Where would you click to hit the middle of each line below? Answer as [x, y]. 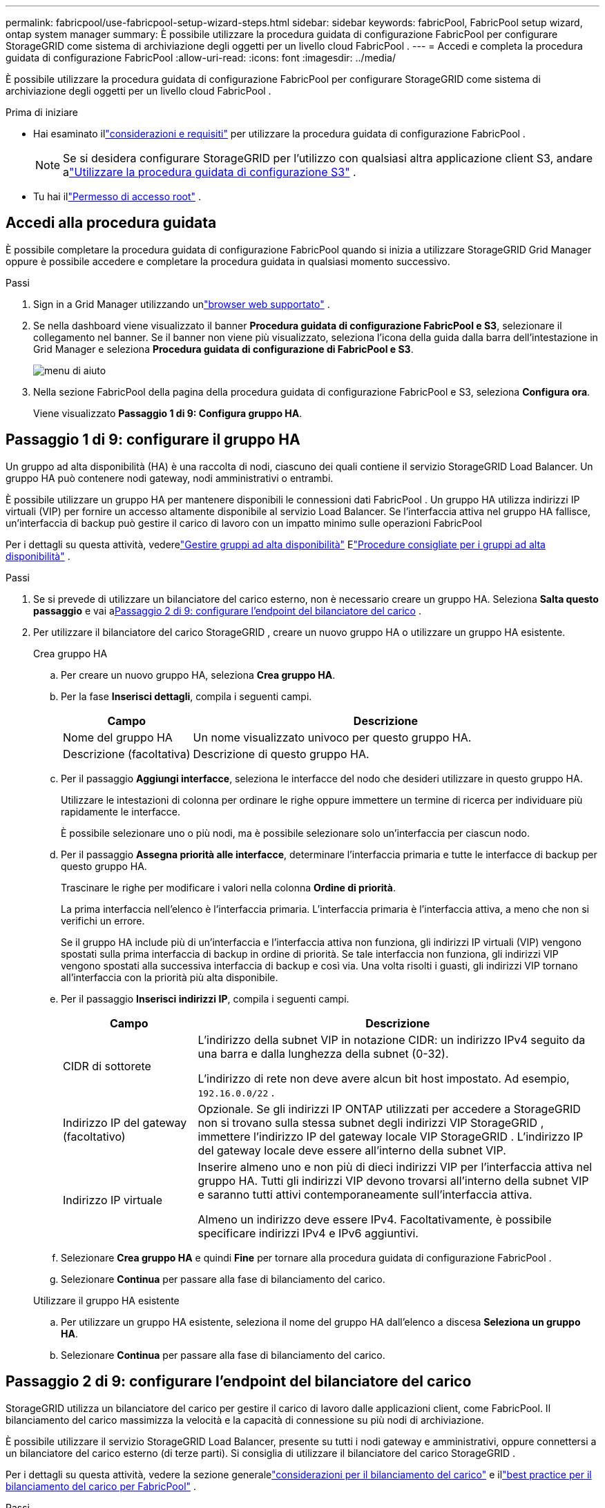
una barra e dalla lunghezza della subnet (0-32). [323, 1053]
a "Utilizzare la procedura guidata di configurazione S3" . [210, 172]
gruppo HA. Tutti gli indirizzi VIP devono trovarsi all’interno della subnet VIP [393, 1180]
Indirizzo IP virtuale [113, 1200]
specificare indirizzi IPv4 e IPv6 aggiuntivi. [308, 1233]
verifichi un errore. [103, 920]
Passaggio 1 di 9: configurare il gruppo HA [153, 440]
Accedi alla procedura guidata [111, 223]
